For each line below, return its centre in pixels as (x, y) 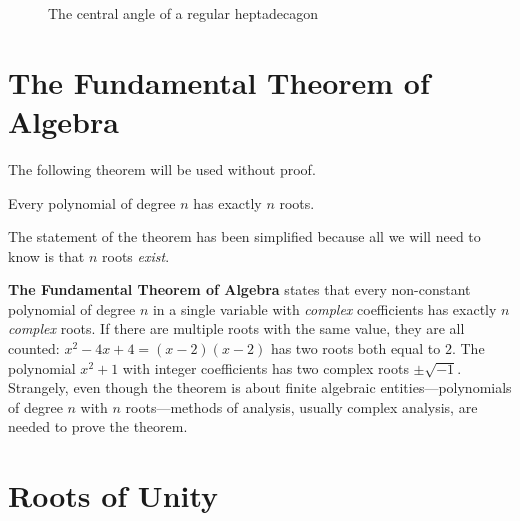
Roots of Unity (113, 495)
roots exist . (136, 255)
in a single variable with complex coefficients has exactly (324, 308)
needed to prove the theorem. (98, 426)
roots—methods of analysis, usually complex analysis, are (301, 406)
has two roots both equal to (355, 348)
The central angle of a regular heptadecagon (183, 13)
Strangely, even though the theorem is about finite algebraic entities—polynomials (260, 387)
